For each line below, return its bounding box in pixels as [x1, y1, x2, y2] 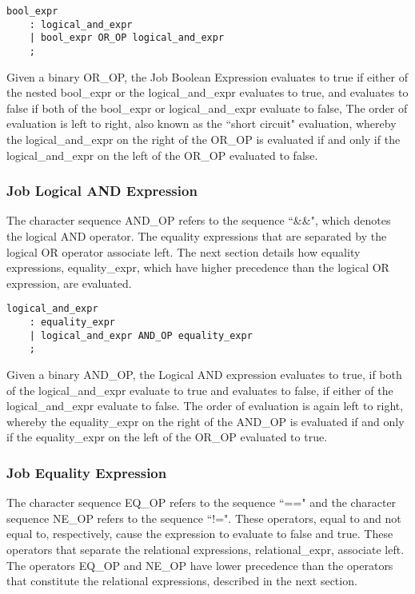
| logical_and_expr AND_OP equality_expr [29, 329, 253, 341]
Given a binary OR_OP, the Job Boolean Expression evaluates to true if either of [6, 68, 408, 85]
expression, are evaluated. [6, 274, 132, 291]
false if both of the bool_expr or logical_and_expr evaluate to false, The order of [6, 99, 408, 116]
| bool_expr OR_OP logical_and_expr [29, 32, 225, 44]
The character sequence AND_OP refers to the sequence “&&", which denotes [6, 212, 391, 229]
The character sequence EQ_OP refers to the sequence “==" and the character [6, 494, 397, 511]
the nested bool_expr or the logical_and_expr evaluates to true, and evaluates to [6, 84, 409, 101]
